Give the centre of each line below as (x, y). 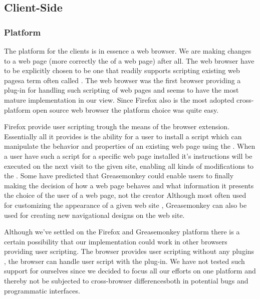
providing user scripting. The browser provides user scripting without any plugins (129, 251)
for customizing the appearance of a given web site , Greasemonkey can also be (125, 205)
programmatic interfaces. (42, 290)
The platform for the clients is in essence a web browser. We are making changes (128, 51)
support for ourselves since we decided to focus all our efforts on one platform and (130, 271)
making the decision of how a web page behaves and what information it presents (129, 185)
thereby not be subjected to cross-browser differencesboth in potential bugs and (126, 281)
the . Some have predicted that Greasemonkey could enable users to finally (119, 176)
